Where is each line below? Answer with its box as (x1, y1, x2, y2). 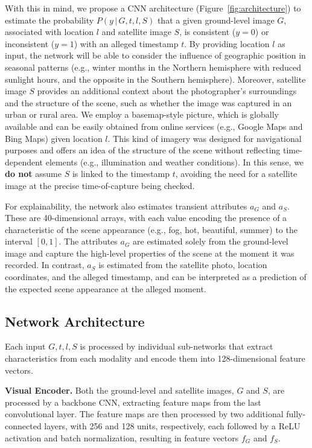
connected (5, 420, 42, 432)
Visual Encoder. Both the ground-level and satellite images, (5, 384, 234, 397)
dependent (5, 155, 43, 168)
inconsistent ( (5, 37, 55, 50)
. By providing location (184, 37, 270, 50)
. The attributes (59, 235, 118, 248)
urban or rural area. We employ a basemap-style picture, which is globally (5, 108, 279, 121)
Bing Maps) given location (5, 132, 103, 144)
